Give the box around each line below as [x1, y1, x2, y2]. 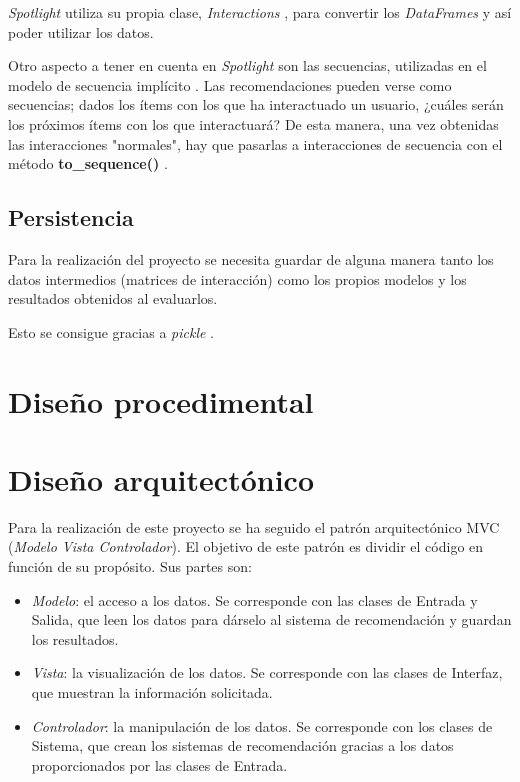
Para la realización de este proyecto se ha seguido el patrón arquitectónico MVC [8, 516, 500, 537]
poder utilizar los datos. [8, 21, 154, 42]
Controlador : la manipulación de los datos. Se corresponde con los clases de [31, 715, 493, 736]
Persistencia [8, 202, 134, 233]
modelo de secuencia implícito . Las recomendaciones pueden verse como [8, 74, 452, 95]
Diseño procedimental [8, 380, 314, 421]
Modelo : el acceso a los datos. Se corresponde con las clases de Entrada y [31, 589, 478, 610]
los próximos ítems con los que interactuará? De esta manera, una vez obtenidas [8, 113, 499, 134]
